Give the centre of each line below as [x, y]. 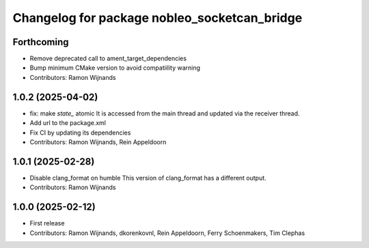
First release [47, 223]
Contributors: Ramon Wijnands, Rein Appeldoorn [98, 142]
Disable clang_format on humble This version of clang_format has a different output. [148, 178]
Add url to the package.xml [68, 123]
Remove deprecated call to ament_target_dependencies [108, 59]
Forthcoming [41, 42]
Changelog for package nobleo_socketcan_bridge [158, 18]
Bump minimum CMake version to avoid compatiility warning [115, 68]
